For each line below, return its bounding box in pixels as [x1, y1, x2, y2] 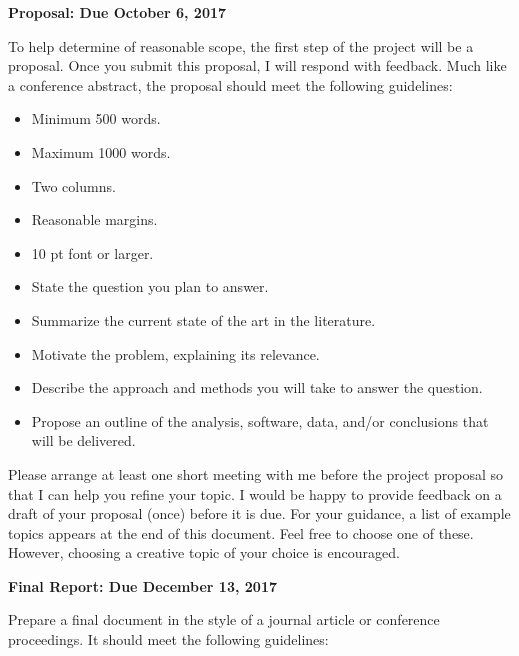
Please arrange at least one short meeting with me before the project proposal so [8, 463, 504, 484]
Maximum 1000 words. [31, 141, 171, 162]
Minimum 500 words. [31, 108, 161, 129]
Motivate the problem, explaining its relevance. [31, 343, 320, 364]
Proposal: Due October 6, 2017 [8, 2, 227, 22]
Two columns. [31, 175, 116, 196]
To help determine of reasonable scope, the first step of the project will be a [8, 35, 474, 56]
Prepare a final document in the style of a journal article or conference [8, 609, 440, 630]
